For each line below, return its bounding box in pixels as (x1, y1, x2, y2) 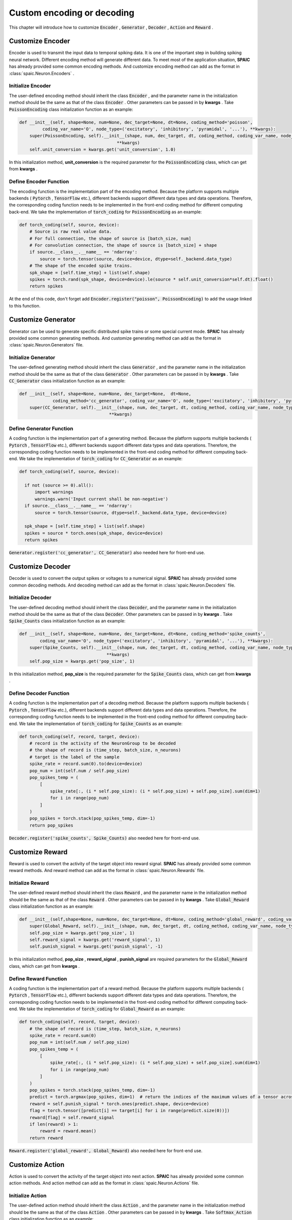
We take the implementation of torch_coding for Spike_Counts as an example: (18, 720, 182, 727)
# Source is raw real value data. (29, 229, 112, 234)
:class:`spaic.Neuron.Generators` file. (9, 342, 84, 348)
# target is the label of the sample (29, 754, 120, 760)
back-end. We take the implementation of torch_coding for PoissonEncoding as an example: (9, 209, 202, 215)
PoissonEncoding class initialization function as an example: (9, 106, 133, 112)
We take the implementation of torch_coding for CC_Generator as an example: (18, 456, 182, 462)
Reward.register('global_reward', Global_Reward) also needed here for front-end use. (9, 1147, 203, 1154)
